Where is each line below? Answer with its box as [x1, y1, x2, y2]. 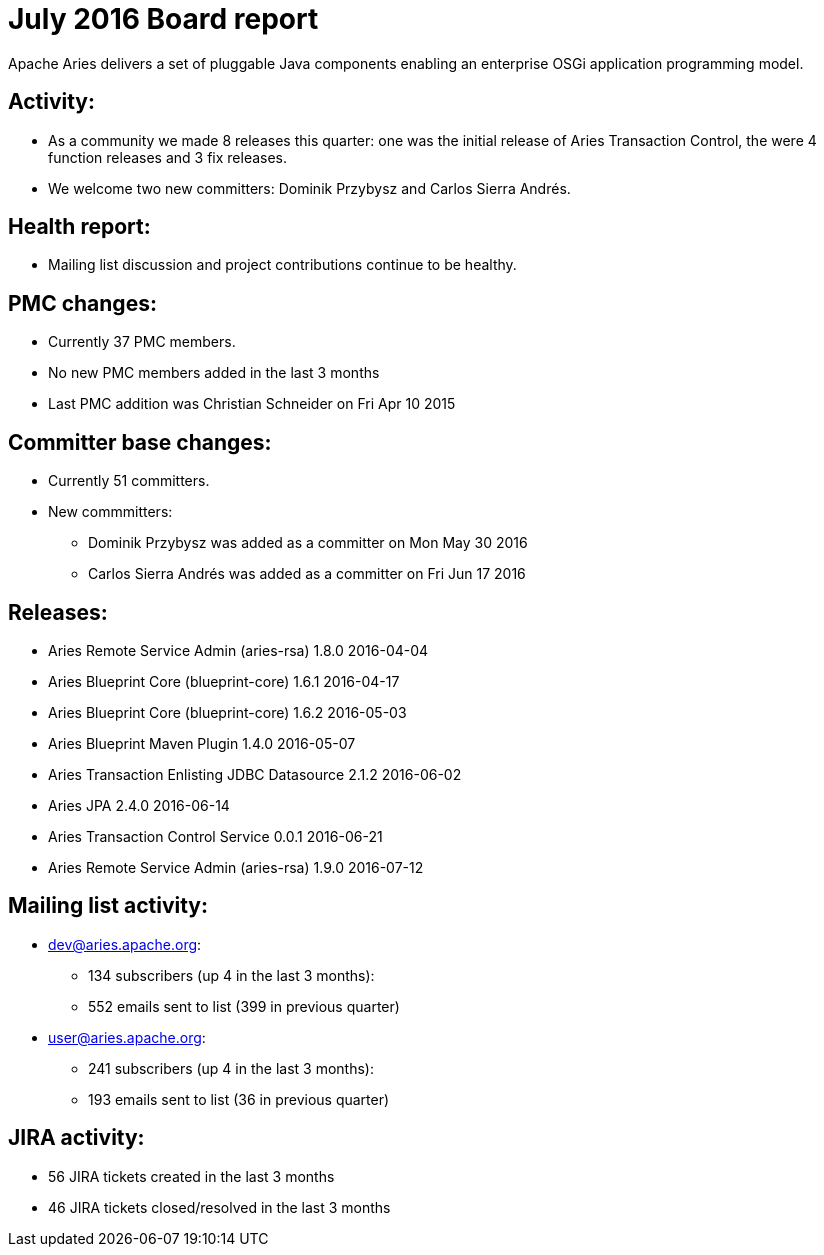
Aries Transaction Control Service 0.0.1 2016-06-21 [48, 827, 383, 845]
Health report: [8, 214, 151, 240]
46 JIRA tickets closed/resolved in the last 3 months [48, 1198, 391, 1216]
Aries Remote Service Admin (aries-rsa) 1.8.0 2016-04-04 [48, 641, 429, 659]
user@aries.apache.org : [48, 1028, 206, 1046]
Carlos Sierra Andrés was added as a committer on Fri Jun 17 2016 [88, 565, 526, 583]
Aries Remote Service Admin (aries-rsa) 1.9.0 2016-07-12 [48, 858, 424, 876]
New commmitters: [48, 503, 173, 521]
